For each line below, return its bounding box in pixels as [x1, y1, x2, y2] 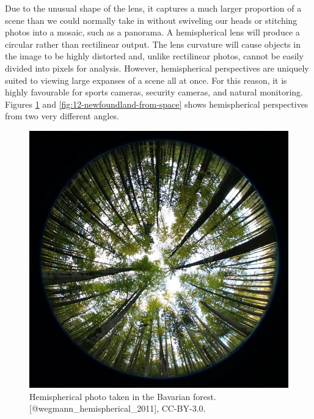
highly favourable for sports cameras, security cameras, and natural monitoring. [5, 86, 304, 98]
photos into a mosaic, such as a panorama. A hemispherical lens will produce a [5, 26, 300, 39]
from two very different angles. [5, 109, 119, 122]
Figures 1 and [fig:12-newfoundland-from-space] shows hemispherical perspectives [5, 97, 309, 110]
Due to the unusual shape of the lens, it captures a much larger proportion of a [5, 2, 302, 14]
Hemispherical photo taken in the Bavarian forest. [29, 390, 216, 402]
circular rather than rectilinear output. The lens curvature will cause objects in [5, 37, 301, 50]
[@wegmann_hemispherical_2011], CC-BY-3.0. [29, 402, 206, 415]
